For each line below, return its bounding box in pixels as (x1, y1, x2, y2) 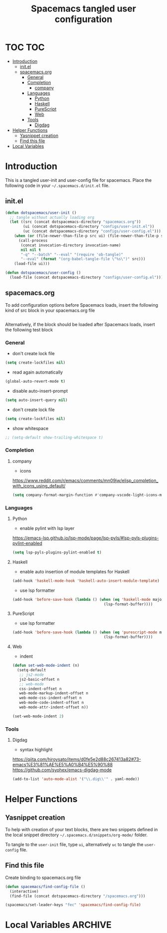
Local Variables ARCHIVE (5, 920, 112, 931)
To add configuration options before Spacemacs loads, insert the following (5, 302, 158, 308)
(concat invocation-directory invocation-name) (20, 243, 121, 248)
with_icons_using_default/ (12, 482, 66, 488)
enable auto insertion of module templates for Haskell (19, 568, 130, 574)
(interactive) (9, 889, 39, 894)
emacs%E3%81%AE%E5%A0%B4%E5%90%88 (12, 762, 113, 768)
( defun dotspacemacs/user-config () (5, 270, 81, 275)
